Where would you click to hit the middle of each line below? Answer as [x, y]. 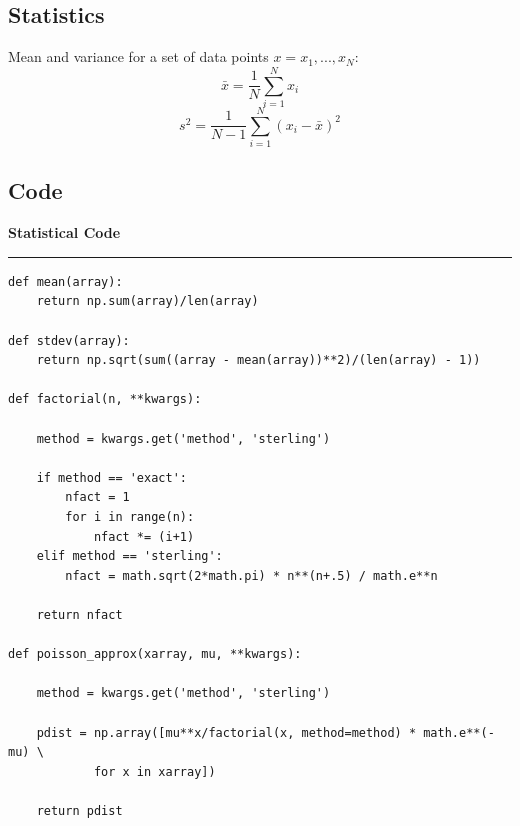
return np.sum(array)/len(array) [147, 301]
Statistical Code [64, 232]
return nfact [79, 614]
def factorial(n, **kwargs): [105, 399]
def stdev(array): [69, 340]
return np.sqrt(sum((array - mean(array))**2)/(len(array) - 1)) [258, 360]
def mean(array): [65, 281]
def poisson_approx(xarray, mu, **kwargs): [155, 654]
